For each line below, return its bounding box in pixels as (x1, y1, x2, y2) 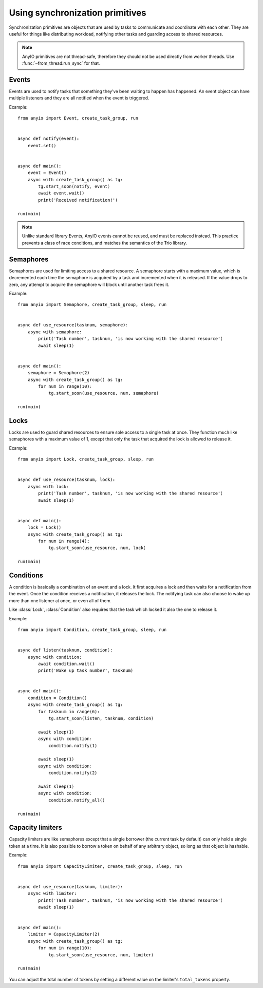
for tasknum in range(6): (38, 709, 100, 714)
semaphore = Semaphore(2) (27, 370, 90, 376)
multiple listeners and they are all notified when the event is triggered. (9, 95, 150, 101)
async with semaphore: (27, 329, 82, 335)
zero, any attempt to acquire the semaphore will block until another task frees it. (9, 282, 169, 287)
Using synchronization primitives (9, 7, 147, 18)
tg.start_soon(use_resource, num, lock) (48, 545, 146, 551)
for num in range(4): (38, 538, 90, 544)
